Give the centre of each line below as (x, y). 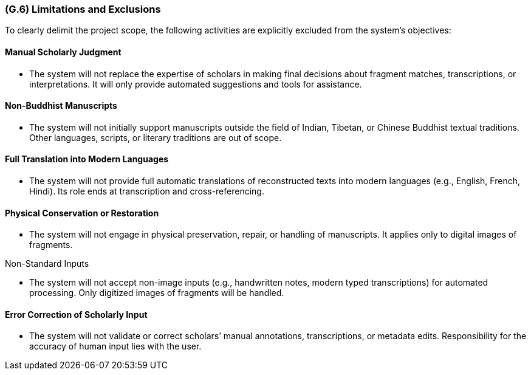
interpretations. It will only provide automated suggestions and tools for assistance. (196, 84)
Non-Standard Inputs (47, 264)
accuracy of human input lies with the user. (115, 346)
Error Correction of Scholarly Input (76, 314)
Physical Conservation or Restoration (82, 213)
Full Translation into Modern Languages (87, 159)
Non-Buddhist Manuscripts (61, 106)
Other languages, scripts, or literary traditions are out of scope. (156, 137)
